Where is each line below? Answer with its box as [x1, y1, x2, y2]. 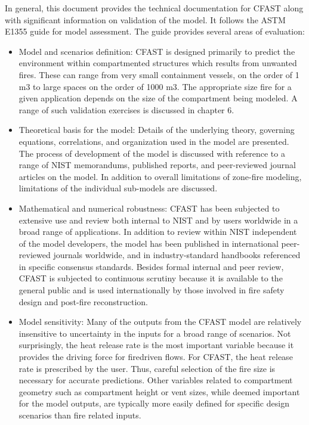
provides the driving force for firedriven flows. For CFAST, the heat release [18, 350, 293, 363]
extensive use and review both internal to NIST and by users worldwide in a [18, 213, 298, 226]
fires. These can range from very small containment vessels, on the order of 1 [18, 68, 299, 80]
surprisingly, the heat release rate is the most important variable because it [18, 339, 294, 351]
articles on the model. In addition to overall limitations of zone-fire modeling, [18, 170, 302, 182]
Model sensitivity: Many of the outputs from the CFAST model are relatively [18, 315, 302, 328]
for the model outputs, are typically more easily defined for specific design [18, 397, 289, 410]
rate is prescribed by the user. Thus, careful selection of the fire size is [18, 362, 276, 374]
